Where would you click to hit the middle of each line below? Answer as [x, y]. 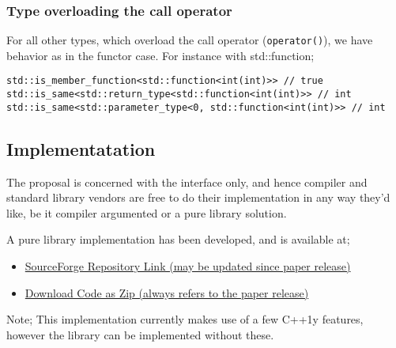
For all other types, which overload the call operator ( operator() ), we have [190, 40]
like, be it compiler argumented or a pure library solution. [147, 212]
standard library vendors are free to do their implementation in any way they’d [198, 197]
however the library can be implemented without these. [140, 334]
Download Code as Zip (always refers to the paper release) [167, 292]
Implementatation [81, 148]
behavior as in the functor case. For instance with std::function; [160, 55]
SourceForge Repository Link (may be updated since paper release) [188, 266]
